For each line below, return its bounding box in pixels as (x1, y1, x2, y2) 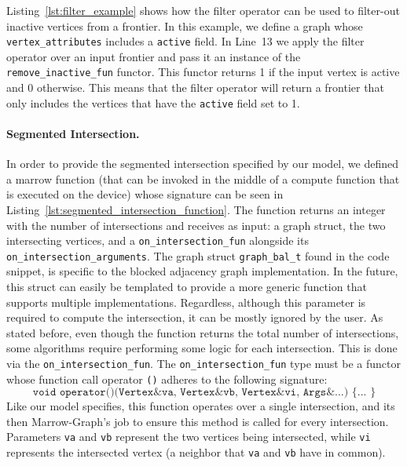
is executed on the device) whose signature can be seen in (6, 186, 284, 202)
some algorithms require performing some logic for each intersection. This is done (6, 340, 398, 356)
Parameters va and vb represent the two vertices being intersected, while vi (6, 428, 371, 445)
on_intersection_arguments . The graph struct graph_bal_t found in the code (6, 247, 390, 264)
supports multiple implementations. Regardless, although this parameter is (6, 293, 366, 310)
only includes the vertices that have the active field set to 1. (6, 94, 300, 111)
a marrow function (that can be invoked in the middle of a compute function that (6, 170, 400, 187)
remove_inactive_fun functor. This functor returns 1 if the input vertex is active (6, 64, 400, 80)
